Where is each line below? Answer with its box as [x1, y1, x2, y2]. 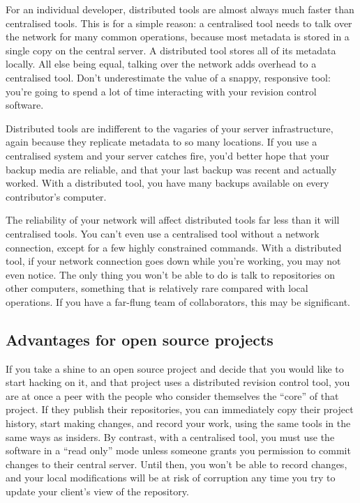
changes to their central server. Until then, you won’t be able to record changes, [6, 456, 347, 471]
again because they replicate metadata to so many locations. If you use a [6, 134, 317, 149]
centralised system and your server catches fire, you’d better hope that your [6, 148, 329, 162]
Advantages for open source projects [6, 328, 273, 350]
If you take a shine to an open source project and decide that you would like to [6, 361, 344, 376]
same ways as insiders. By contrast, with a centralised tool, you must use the [6, 429, 335, 444]
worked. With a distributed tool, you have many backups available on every [6, 176, 329, 190]
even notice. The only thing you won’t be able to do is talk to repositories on [6, 267, 336, 281]
